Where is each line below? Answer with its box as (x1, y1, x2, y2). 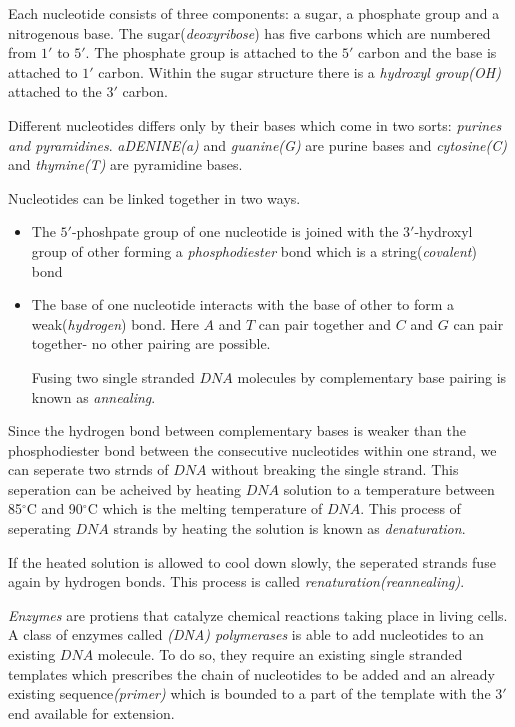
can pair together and (258, 313, 392, 334)
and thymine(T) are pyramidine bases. (8, 154, 243, 175)
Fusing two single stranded (31, 366, 195, 387)
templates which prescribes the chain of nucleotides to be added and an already (8, 663, 495, 684)
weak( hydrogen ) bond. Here (31, 313, 199, 334)
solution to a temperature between (283, 478, 495, 499)
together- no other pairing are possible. (31, 333, 271, 354)
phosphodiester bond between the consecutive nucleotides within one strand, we (8, 439, 497, 460)
